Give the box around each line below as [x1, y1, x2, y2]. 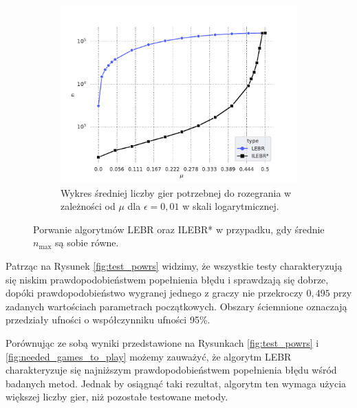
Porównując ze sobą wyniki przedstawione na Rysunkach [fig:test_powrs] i [6, 335, 319, 350]
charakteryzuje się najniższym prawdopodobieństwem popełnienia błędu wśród [6, 363, 337, 377]
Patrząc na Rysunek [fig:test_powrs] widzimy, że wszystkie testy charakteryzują [6, 258, 343, 272]
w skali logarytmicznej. [182, 199, 279, 213]
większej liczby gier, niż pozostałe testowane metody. [6, 389, 228, 404]
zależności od [61, 199, 116, 213]
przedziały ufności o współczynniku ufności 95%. [6, 312, 210, 327]
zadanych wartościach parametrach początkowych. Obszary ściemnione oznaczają [6, 299, 347, 313]
